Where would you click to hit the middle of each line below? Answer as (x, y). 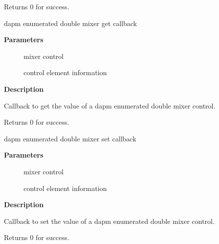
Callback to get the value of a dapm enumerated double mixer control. (110, 105)
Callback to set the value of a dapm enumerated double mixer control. (109, 221)
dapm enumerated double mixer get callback (71, 23)
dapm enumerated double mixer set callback (70, 138)
